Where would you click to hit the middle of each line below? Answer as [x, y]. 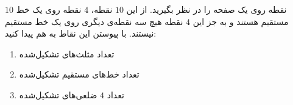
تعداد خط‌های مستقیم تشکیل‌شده [79, 74]
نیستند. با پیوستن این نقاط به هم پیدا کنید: [81, 33]
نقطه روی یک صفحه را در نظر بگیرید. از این [207, 9]
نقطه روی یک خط [49, 9]
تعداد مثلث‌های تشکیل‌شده [67, 53]
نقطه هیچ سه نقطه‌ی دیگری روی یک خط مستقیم [94, 21]
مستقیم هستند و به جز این [241, 21]
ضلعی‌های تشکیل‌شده [58, 94]
